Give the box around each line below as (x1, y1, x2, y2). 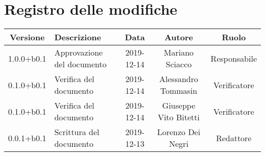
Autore (164, 31, 193, 43)
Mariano (164, 46, 194, 59)
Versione (10, 31, 45, 43)
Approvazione (54, 46, 103, 59)
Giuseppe (162, 99, 196, 112)
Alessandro (159, 73, 198, 85)
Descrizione (54, 31, 101, 43)
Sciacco (166, 58, 192, 70)
